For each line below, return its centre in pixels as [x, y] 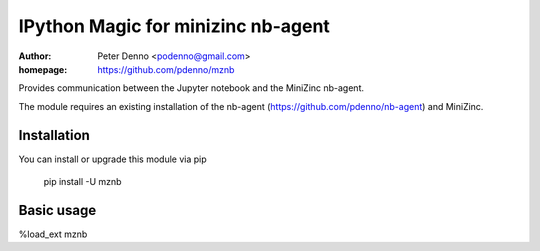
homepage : [43, 69]
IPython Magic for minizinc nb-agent [174, 26]
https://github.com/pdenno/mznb [166, 69]
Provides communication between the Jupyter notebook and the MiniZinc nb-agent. [191, 88]
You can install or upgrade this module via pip [112, 159]
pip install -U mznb [82, 182]
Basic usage [57, 210]
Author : [35, 56]
